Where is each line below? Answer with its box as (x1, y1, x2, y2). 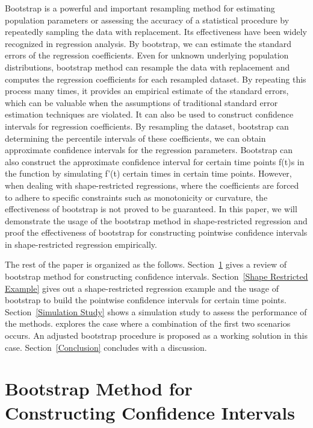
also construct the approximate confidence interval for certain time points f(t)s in (5, 155, 305, 168)
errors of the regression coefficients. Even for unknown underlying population (5, 49, 289, 61)
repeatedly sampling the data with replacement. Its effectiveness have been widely (5, 25, 307, 38)
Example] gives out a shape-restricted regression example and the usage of (5, 282, 279, 294)
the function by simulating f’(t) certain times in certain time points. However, (5, 167, 292, 180)
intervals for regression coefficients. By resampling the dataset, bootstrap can (5, 119, 289, 132)
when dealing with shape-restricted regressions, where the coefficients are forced (5, 178, 299, 191)
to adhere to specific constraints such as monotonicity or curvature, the (5, 190, 268, 203)
